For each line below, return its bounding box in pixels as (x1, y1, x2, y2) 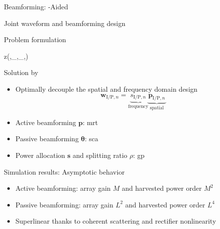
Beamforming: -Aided (4, 1, 68, 11)
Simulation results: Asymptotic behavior (4, 166, 125, 177)
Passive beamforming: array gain (15, 199, 113, 209)
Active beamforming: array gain (15, 183, 111, 193)
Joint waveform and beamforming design (4, 18, 126, 28)
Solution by (4, 67, 39, 77)
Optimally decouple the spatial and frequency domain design (15, 83, 198, 94)
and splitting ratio (72, 150, 128, 160)
